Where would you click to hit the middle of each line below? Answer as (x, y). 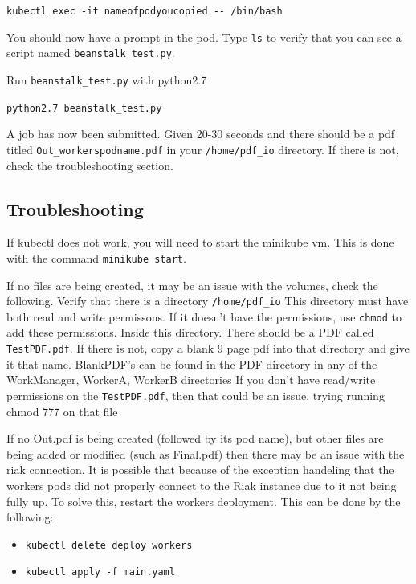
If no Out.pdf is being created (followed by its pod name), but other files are (195, 438)
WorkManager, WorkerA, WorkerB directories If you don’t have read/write (191, 380)
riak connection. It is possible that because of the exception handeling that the (200, 470)
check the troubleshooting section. (90, 165)
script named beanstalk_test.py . (91, 53)
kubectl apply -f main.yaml (100, 572)
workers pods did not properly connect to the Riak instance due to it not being (202, 485)
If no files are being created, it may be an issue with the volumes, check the (192, 285)
